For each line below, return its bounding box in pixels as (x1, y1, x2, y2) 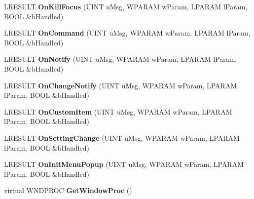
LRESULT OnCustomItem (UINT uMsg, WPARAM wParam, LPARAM (4, 106, 232, 117)
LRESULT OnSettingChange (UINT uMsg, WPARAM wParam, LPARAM (4, 132, 240, 143)
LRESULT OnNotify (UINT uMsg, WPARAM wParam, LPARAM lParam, (4, 54, 237, 64)
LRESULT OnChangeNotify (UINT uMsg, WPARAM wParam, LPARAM (4, 80, 237, 90)
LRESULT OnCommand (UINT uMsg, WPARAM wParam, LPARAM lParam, (4, 28, 251, 38)
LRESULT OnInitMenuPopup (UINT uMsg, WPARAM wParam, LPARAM (4, 159, 244, 169)
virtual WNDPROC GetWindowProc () (4, 185, 132, 196)
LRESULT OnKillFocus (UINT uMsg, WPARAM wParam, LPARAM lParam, (4, 1, 248, 11)
